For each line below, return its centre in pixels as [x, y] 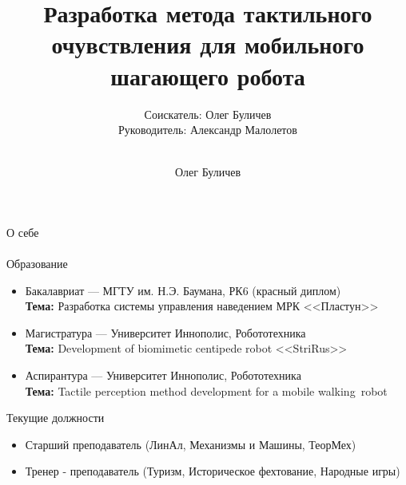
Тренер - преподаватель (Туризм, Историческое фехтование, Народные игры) [213, 471]
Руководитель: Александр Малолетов [208, 130]
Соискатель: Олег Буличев [208, 114]
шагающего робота [208, 75]
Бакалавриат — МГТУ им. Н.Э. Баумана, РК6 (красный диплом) [183, 290]
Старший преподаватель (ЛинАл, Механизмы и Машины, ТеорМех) [191, 444]
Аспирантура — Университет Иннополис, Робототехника [163, 375]
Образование [37, 264]
